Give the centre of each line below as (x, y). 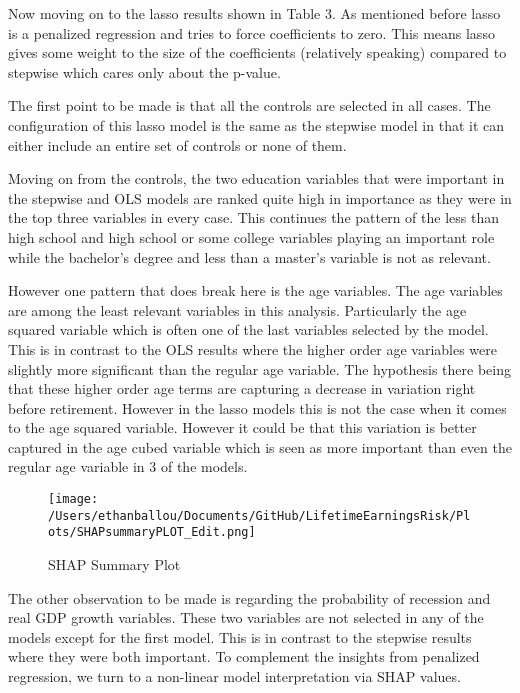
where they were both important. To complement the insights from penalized (244, 656)
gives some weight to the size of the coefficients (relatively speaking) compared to (257, 52)
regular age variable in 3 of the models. (128, 466)
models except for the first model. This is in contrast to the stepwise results (240, 636)
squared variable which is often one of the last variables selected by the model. (248, 329)
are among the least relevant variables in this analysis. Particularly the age (237, 309)
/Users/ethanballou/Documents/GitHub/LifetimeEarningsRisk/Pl (259, 515)
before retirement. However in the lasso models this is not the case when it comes (257, 407)
